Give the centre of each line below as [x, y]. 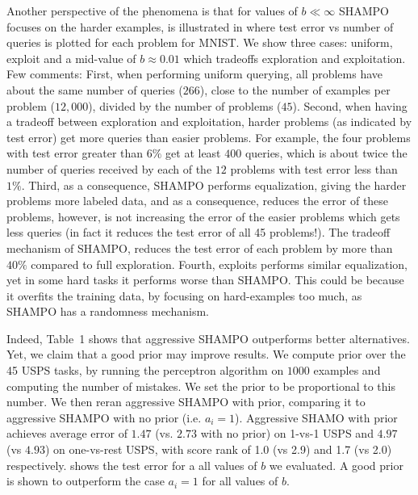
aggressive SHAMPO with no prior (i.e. [104, 417]
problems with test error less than [314, 168]
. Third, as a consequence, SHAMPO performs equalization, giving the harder [214, 185]
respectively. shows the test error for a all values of [132, 465]
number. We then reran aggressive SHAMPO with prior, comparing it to [186, 402]
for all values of [240, 481]
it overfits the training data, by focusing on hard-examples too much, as [184, 295]
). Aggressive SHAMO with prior [316, 417]
